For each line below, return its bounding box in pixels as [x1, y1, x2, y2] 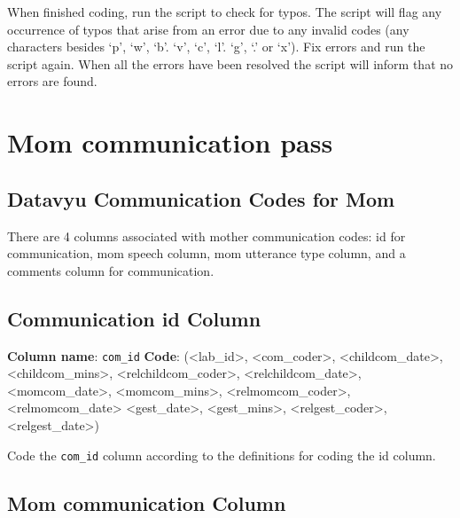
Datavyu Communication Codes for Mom [7, 184, 395, 212]
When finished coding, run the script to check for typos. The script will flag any [7, 3, 442, 20]
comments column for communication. [7, 261, 214, 279]
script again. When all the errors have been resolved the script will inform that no [7, 54, 454, 73]
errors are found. [7, 72, 97, 90]
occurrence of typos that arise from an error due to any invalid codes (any [7, 20, 409, 38]
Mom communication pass [7, 124, 333, 161]
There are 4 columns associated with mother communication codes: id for [7, 226, 406, 245]
